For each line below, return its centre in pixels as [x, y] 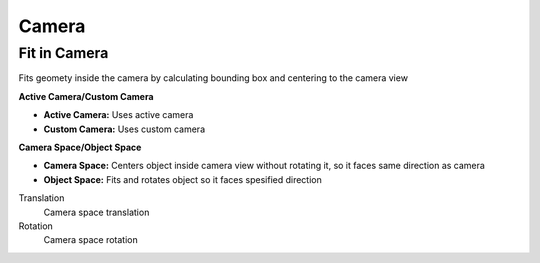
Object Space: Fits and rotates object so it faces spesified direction [182, 179]
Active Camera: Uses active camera [118, 115]
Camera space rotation [91, 240]
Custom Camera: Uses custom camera [124, 129]
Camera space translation [96, 212]
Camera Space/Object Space [80, 147]
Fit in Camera [63, 53]
